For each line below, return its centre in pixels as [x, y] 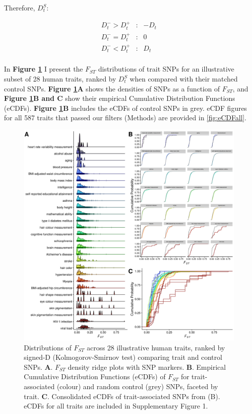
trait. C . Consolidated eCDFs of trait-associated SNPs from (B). [122, 396]
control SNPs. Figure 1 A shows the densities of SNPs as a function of [112, 88]
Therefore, [20, 7]
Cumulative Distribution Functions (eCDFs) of [95, 376]
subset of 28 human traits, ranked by [60, 79]
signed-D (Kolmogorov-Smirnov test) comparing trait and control [123, 357]
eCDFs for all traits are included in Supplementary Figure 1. [116, 406]
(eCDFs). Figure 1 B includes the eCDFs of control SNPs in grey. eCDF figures [126, 108]
